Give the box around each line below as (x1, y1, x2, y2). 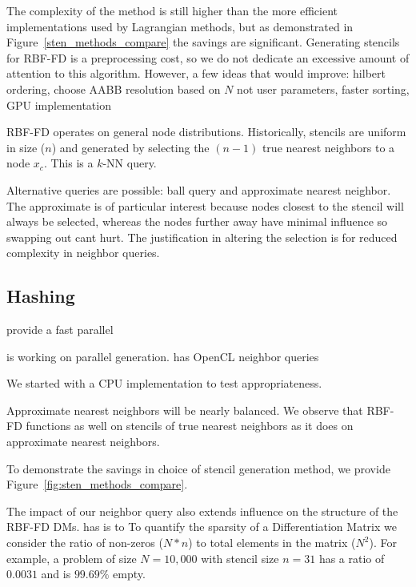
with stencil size (201, 549, 279, 566)
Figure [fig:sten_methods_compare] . (6, 476, 188, 493)
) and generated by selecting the (51, 139, 210, 155)
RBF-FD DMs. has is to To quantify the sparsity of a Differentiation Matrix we (6, 518, 397, 535)
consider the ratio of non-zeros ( (6, 534, 163, 551)
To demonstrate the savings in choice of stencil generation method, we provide (6, 460, 390, 476)
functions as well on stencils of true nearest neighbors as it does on (26, 417, 354, 434)
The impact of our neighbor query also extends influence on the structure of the (6, 502, 398, 519)
